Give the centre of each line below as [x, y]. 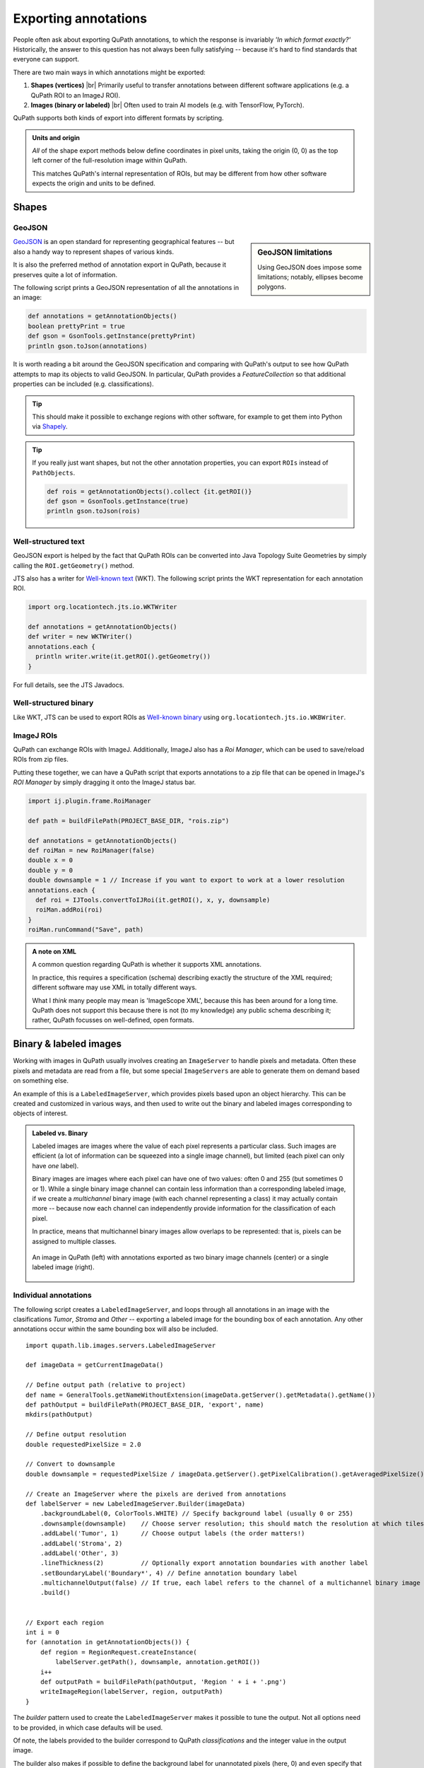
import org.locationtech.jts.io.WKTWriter [102, 607]
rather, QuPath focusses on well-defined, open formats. [113, 1020]
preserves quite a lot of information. [65, 274]
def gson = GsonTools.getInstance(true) [118, 501]
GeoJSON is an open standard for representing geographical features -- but [124, 242]
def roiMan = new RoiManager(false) [92, 850]
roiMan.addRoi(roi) [69, 910]
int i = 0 [42, 1633]
